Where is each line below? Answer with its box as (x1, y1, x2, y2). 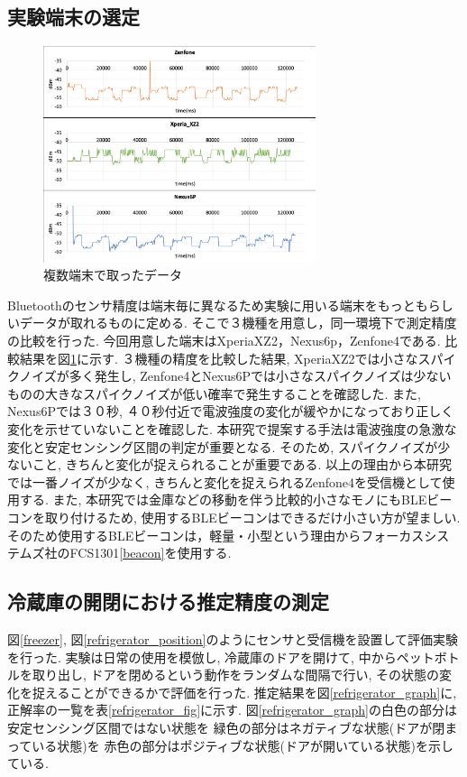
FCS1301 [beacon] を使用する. (69, 543, 232, 562)
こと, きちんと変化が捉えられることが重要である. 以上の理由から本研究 (32, 455, 452, 474)
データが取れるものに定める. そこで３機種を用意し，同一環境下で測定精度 (19, 313, 457, 332)
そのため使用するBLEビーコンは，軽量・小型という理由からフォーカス (7, 525, 425, 544)
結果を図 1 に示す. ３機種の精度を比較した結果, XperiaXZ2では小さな (19, 348, 418, 367)
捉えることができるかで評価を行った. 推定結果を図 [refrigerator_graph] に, (32, 682, 457, 701)
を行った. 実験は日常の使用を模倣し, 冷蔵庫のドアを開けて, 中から (7, 647, 397, 666)
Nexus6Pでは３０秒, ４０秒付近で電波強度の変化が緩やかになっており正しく (7, 402, 454, 421)
